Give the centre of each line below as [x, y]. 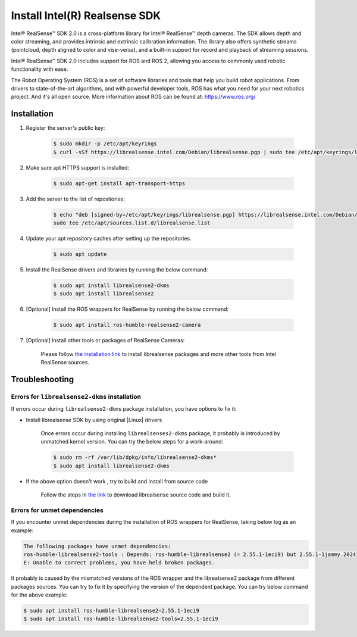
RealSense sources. [65, 362]
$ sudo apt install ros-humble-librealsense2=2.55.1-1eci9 [111, 611]
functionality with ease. [40, 69]
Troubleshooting [43, 379]
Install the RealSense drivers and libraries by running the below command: [117, 269]
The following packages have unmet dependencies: [97, 546]
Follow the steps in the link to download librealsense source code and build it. [136, 495]
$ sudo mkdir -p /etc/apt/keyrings [105, 144]
